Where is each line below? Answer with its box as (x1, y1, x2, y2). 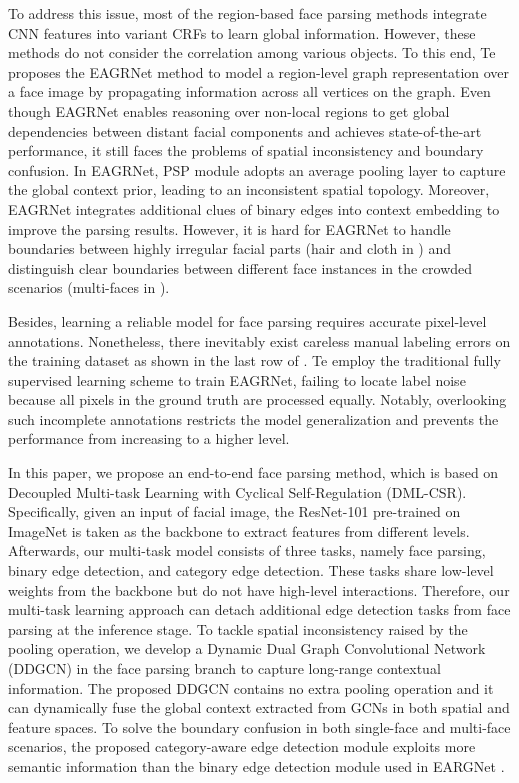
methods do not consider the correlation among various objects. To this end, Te (8, 42, 496, 63)
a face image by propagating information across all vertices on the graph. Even (8, 81, 491, 102)
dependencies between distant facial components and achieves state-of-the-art (8, 120, 482, 141)
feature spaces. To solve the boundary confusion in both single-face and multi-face (8, 716, 511, 737)
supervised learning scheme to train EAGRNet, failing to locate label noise (8, 369, 466, 390)
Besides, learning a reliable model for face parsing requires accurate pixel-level (8, 310, 487, 331)
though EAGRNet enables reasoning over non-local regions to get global (8, 100, 450, 121)
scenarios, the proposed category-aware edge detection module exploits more (8, 736, 476, 757)
